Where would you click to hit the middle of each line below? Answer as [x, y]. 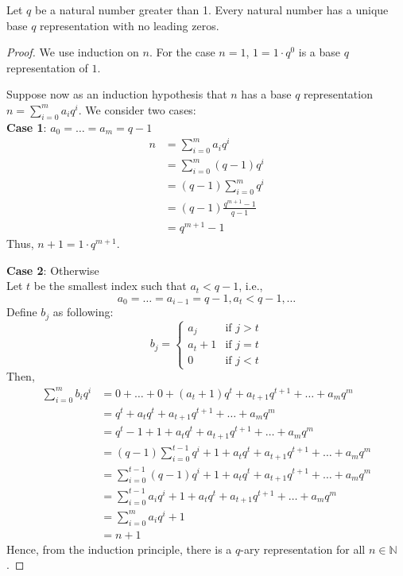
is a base [320, 52]
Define [22, 312]
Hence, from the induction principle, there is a [119, 549]
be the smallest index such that [110, 286]
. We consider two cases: [137, 109]
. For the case [182, 52]
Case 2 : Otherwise [53, 270]
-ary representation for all [303, 549]
